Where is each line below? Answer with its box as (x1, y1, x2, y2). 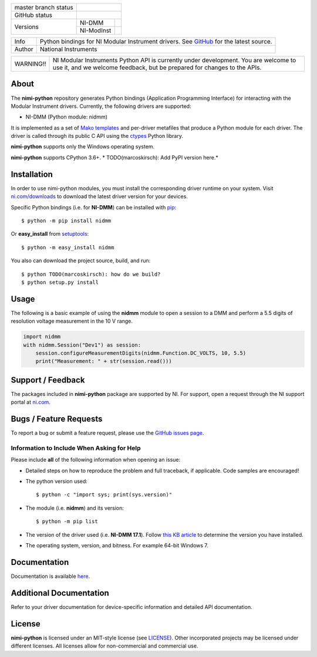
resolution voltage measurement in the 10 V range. (11, 317, 133, 325)
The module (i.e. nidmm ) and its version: (25, 504, 124, 512)
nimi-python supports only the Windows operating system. (11, 143, 155, 150)
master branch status (14, 4, 73, 11)
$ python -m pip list (36, 518, 98, 525)
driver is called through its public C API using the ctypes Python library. (11, 133, 183, 140)
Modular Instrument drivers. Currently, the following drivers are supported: (11, 103, 191, 110)
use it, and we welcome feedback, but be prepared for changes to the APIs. (52, 63, 262, 72)
